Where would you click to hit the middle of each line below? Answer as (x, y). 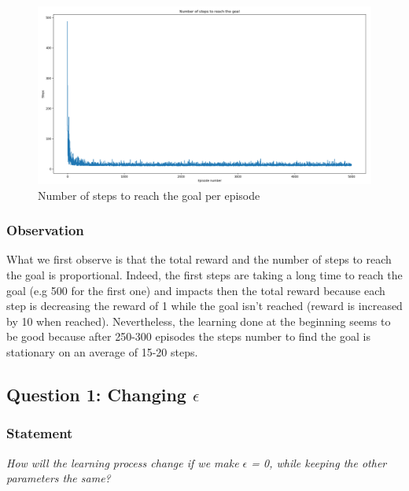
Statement (40, 433)
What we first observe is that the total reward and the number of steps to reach (199, 259)
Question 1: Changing (96, 395)
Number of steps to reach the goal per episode (149, 195)
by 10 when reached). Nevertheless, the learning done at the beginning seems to (199, 321)
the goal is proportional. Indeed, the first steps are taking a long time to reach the (204, 275)
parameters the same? (59, 478)
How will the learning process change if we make (123, 462)
